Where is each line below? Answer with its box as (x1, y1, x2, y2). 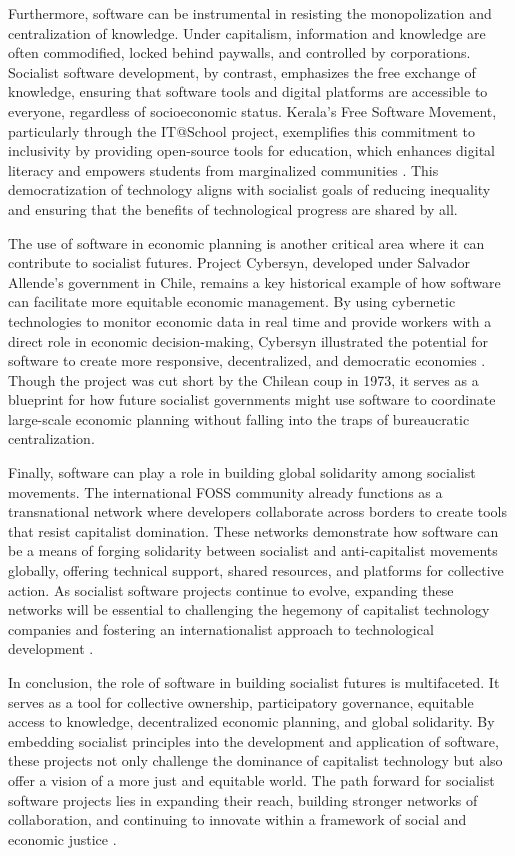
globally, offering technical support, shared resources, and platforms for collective (8, 560, 504, 581)
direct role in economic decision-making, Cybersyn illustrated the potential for (8, 330, 488, 351)
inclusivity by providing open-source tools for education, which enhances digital (8, 140, 495, 161)
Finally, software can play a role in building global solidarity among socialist (8, 462, 476, 483)
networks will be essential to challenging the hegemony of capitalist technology (8, 599, 490, 620)
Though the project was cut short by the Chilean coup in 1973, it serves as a (8, 369, 479, 390)
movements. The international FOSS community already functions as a (8, 481, 443, 502)
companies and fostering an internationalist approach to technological (8, 618, 434, 639)
